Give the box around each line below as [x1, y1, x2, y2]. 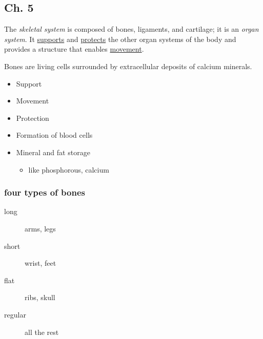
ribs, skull [25, 292, 55, 303]
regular [4, 309, 26, 320]
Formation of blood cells [16, 130, 93, 140]
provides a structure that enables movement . [4, 44, 144, 54]
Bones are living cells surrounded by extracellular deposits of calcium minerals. [4, 60, 252, 71]
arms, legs [25, 223, 56, 234]
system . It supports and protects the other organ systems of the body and [4, 33, 236, 44]
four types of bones [4, 186, 85, 199]
